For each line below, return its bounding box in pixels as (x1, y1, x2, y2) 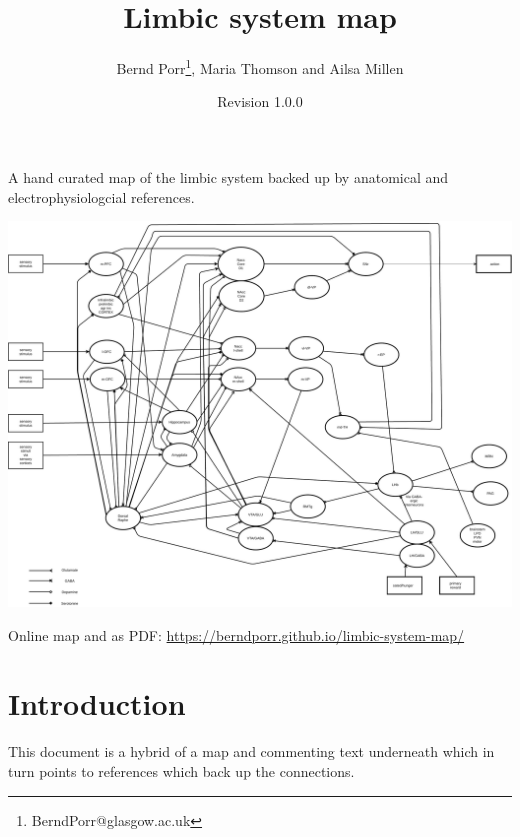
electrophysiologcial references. (8, 186, 195, 207)
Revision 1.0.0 (217, 91, 303, 112)
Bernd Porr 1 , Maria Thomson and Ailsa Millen (116, 55, 404, 78)
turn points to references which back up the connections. (8, 760, 355, 781)
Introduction (8, 683, 186, 724)
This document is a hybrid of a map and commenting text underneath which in (8, 741, 495, 762)
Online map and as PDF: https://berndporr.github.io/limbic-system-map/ (8, 624, 465, 645)
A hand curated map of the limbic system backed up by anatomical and (8, 166, 449, 187)
